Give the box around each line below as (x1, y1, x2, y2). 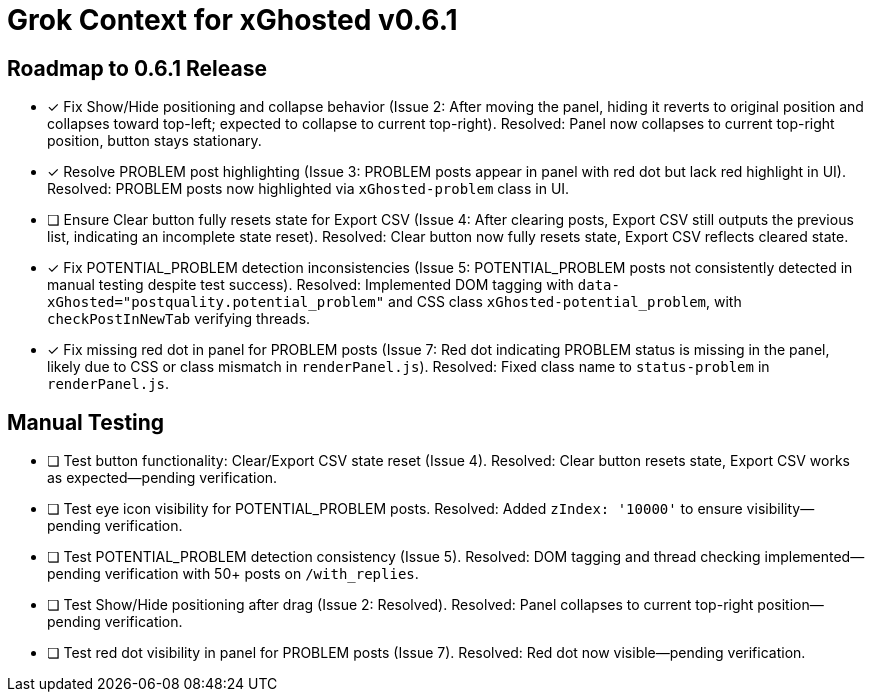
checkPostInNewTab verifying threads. (47, 310, 311, 328)
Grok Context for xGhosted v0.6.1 (7, 3, 458, 37)
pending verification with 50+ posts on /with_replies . (47, 565, 419, 583)
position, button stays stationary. (47, 132, 262, 150)
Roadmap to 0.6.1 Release (7, 55, 267, 81)
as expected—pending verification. (47, 469, 278, 487)
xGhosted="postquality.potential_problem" (47, 294, 385, 311)
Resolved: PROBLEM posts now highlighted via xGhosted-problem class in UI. (47, 180, 570, 198)
